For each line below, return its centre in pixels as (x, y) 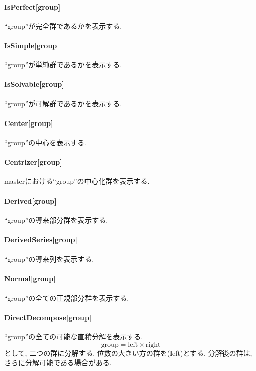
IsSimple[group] (32, 45)
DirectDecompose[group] (48, 317)
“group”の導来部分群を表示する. (56, 220)
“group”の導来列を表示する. (49, 259)
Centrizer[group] (33, 162)
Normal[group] (30, 278)
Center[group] (29, 123)
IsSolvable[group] (34, 84)
